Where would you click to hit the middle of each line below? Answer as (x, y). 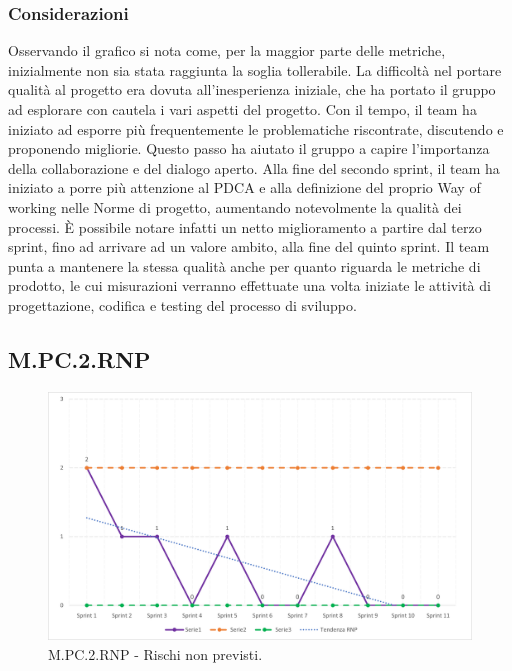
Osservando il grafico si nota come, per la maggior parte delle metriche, (227, 50)
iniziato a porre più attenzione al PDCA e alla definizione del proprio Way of (244, 187)
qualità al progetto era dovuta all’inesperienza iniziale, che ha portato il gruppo (252, 89)
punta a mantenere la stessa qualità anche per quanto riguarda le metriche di (244, 265)
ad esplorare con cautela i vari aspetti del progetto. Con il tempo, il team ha (242, 109)
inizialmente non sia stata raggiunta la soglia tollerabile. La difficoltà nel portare (255, 69)
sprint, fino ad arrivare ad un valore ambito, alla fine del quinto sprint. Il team (249, 246)
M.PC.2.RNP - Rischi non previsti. (155, 653)
